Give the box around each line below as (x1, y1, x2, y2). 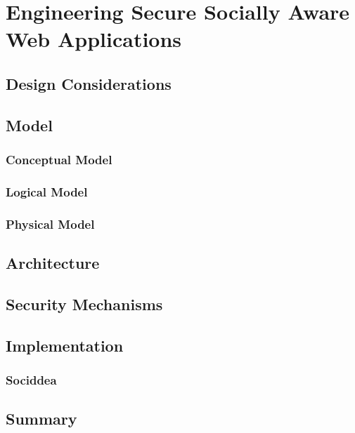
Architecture (6, 252, 100, 274)
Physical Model (6, 215, 95, 232)
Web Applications (6, 25, 182, 53)
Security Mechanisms (6, 293, 163, 314)
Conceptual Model (6, 151, 112, 168)
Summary (6, 408, 77, 429)
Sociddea (6, 371, 57, 388)
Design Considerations (6, 72, 172, 94)
